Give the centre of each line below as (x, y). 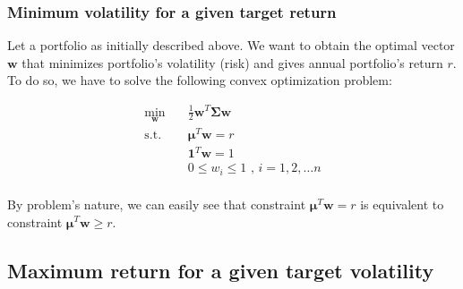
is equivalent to (402, 204)
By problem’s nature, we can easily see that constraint (157, 204)
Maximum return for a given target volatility (221, 270)
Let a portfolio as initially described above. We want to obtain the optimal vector (231, 45)
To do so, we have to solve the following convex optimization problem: (200, 80)
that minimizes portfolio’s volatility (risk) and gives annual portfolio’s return (232, 62)
